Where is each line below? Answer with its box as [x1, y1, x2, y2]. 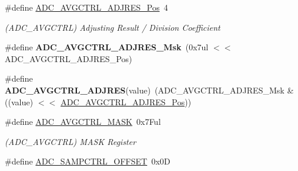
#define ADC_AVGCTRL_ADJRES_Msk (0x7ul [5, 41, 209, 53]
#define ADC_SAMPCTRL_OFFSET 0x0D [5, 155, 171, 167]
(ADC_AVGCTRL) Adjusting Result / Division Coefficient [5, 21, 221, 33]
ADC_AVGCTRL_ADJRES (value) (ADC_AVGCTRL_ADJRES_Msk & [5, 83, 294, 96]
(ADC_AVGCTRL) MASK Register [5, 135, 136, 147]
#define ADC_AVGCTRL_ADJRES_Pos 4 [5, 1, 168, 13]
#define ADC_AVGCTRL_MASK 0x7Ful [5, 115, 161, 128]
